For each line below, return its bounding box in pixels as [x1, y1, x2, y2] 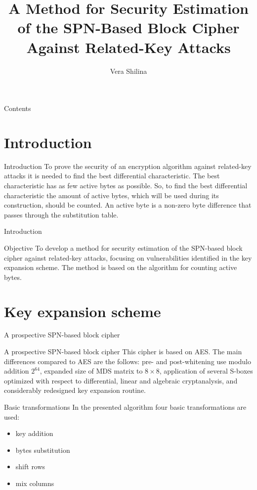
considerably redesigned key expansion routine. [4, 385, 146, 395]
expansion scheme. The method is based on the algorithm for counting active [4, 262, 237, 272]
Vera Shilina [110, 65, 147, 76]
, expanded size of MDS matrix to [40, 366, 143, 376]
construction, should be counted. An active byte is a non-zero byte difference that [4, 200, 252, 210]
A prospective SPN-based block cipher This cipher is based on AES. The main [4, 346, 242, 357]
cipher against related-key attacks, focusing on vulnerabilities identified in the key [4, 252, 252, 263]
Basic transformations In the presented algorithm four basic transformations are [4, 402, 247, 412]
